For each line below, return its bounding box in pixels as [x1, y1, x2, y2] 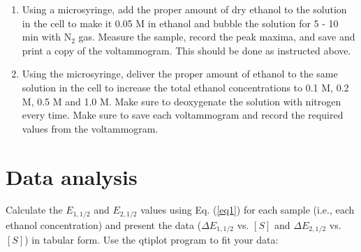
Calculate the [6, 202, 63, 217]
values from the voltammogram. [22, 121, 159, 135]
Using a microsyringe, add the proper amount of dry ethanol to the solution [22, 2, 347, 16]
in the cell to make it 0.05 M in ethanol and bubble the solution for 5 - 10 [22, 15, 339, 30]
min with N [22, 29, 72, 44]
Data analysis [6, 162, 138, 191]
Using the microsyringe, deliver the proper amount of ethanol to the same [22, 66, 338, 81]
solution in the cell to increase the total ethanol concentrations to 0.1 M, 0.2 [22, 80, 349, 94]
